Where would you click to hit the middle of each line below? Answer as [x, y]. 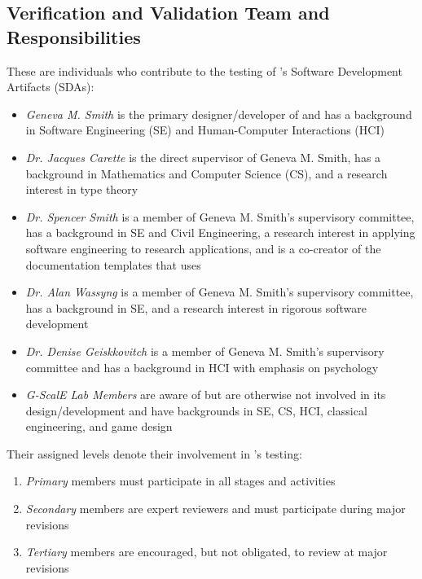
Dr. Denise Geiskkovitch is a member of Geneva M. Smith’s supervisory [205, 351]
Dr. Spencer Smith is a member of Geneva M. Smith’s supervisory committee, [220, 216]
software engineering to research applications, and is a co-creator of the [203, 248]
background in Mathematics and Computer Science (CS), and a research [207, 173]
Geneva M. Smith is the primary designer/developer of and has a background [219, 114]
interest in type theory [82, 189]
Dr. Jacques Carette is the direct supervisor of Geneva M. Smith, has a [203, 157]
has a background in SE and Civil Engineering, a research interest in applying [220, 232]
